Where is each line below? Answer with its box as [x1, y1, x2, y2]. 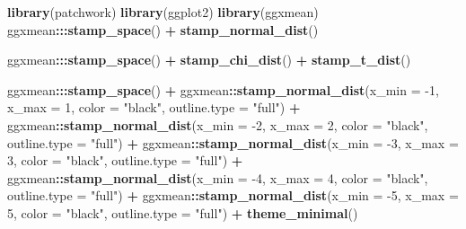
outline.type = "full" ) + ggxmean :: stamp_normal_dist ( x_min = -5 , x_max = [7, 186, 459, 205]
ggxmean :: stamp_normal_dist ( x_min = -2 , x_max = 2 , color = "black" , [7, 115, 428, 134]
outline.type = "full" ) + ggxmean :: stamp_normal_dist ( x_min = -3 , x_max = [7, 133, 459, 152]
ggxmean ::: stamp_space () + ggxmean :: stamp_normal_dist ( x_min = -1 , [7, 80, 439, 99]
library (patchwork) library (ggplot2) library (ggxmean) [7, 3, 319, 21]
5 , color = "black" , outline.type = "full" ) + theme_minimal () [7, 203, 358, 222]
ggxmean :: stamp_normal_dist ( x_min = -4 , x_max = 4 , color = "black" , [7, 168, 428, 187]
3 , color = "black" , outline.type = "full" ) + [7, 151, 243, 170]
